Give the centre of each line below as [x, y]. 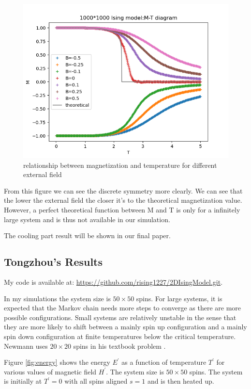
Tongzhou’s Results [53, 262]
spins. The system [216, 371]
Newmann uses [26, 346]
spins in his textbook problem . [119, 346]
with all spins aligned [96, 381]
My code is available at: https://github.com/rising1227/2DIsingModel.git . [113, 282]
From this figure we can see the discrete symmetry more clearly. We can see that [123, 190]
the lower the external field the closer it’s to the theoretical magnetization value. [123, 200]
